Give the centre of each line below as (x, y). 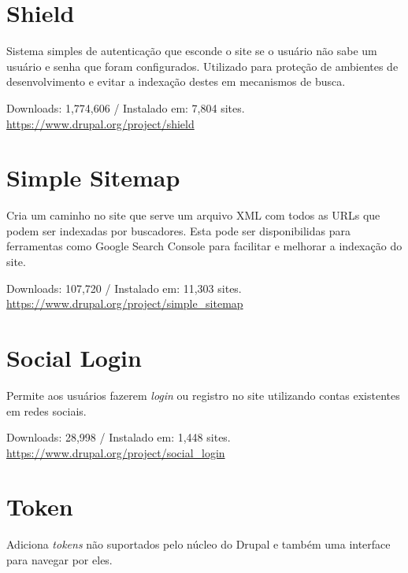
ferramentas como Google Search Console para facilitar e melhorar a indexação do (204, 246)
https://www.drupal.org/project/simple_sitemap (125, 303)
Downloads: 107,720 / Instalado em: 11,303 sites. (124, 288)
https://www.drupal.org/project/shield (100, 123)
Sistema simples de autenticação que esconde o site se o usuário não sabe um (192, 51)
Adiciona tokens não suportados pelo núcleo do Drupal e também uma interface (198, 544)
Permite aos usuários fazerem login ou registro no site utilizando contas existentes (203, 395)
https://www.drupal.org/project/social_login (116, 452)
